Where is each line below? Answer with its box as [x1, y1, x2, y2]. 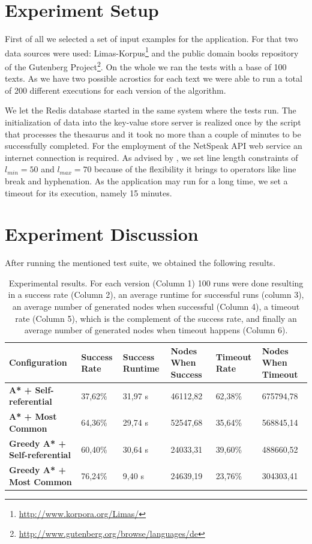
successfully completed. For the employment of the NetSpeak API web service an [5, 139, 302, 152]
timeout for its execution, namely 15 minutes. [5, 186, 172, 199]
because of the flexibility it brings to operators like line [94, 163, 296, 175]
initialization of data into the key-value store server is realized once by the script [5, 116, 301, 128]
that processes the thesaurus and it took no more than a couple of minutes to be [5, 127, 301, 140]
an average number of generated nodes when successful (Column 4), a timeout [12, 300, 300, 313]
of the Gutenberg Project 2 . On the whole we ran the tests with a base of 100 [5, 58, 287, 73]
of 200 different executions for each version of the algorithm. [5, 83, 226, 96]
